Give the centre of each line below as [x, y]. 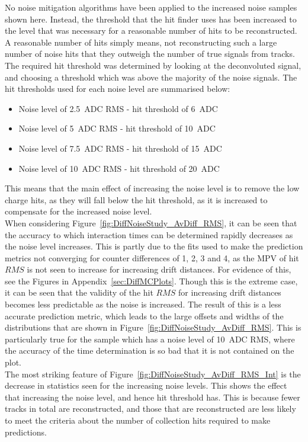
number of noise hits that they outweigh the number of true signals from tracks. [150, 54]
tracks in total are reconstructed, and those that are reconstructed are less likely [150, 409]
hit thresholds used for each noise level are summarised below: [118, 89]
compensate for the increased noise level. [78, 211]
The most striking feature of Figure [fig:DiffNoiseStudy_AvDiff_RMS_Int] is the [153, 374]
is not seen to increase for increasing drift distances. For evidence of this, [159, 269]
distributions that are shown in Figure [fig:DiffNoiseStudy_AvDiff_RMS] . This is [153, 327]
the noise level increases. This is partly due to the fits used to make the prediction [154, 246]
